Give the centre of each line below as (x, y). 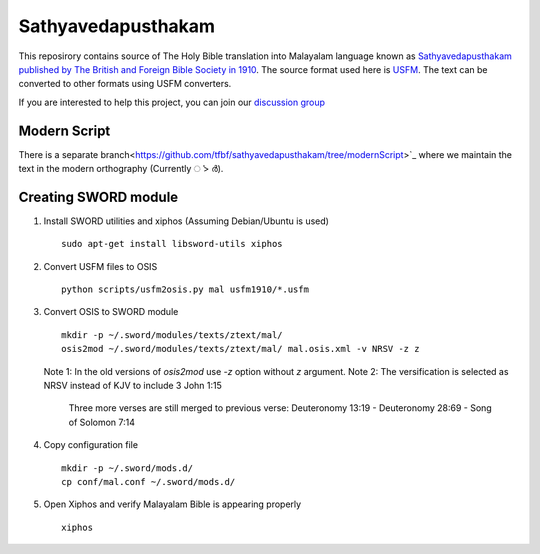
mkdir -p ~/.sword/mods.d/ (127, 468)
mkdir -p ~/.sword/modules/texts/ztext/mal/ (172, 334)
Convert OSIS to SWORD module (111, 312)
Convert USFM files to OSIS (100, 266)
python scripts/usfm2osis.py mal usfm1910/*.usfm (185, 289)
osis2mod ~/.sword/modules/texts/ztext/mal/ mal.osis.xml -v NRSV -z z (240, 349)
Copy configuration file (91, 445)
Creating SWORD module (98, 196)
